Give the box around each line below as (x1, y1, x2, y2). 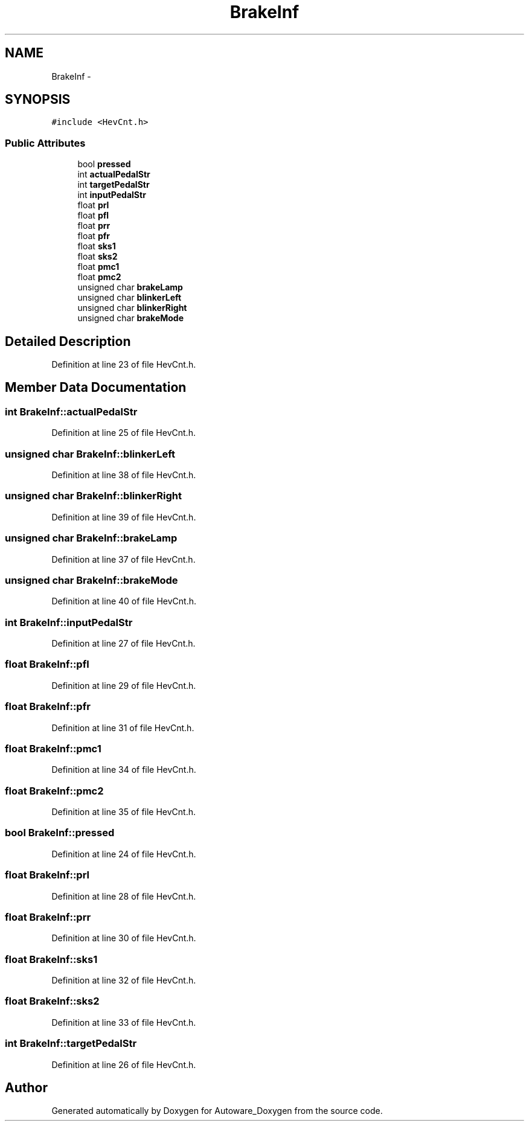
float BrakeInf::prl (5, 869, 90, 881)
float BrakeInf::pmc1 (5, 742, 101, 755)
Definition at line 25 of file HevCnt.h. (51, 427, 196, 438)
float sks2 (77, 251, 118, 262)
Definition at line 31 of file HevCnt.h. (51, 722, 194, 733)
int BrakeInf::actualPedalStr (5, 405, 138, 418)
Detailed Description (5, 333, 131, 349)
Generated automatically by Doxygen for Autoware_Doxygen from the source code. (51, 1105, 383, 1116)
